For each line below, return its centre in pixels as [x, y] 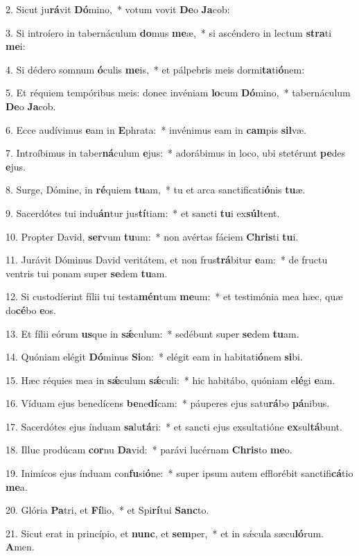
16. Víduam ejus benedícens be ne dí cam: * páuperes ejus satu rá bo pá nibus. [168, 403]
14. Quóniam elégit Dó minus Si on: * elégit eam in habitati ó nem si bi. [154, 357]
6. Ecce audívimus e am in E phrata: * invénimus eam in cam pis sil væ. [156, 129]
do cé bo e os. [31, 310]
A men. [20, 547]
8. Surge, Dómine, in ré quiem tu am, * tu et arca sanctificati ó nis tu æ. [156, 190]
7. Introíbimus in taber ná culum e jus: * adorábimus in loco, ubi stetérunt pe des [176, 153]
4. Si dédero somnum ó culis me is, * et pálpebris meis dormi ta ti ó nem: [155, 69]
